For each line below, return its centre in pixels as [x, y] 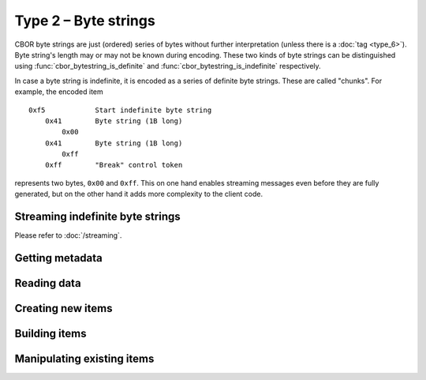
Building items [50, 333]
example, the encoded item [59, 92]
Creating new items [64, 308]
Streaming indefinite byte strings [97, 217]
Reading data [48, 283]
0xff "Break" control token [114, 165]
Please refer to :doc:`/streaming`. [68, 235]
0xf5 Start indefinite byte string [120, 110]
